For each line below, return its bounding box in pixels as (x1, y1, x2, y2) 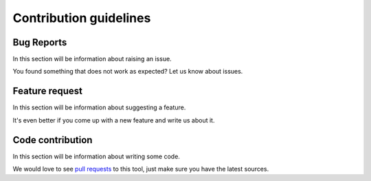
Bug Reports (12, 36, 67, 48)
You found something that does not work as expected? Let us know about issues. (12, 67, 243, 76)
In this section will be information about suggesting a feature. (12, 103, 186, 111)
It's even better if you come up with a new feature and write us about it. (12, 116, 215, 124)
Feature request (12, 85, 82, 97)
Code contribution (12, 134, 93, 146)
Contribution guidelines (12, 10, 151, 25)
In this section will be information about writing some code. (12, 152, 180, 160)
